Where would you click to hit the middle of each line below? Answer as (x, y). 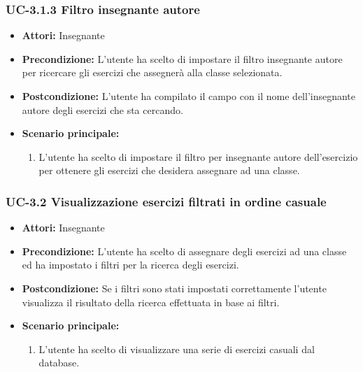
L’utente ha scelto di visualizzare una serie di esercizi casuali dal (177, 349)
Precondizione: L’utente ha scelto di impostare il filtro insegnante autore (182, 58)
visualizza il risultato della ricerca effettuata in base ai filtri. (151, 302)
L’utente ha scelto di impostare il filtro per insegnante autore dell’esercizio (198, 156)
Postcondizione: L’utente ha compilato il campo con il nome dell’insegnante (189, 96)
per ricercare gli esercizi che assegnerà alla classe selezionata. (152, 72)
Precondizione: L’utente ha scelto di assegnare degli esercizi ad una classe (184, 251)
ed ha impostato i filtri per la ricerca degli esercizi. (130, 265)
